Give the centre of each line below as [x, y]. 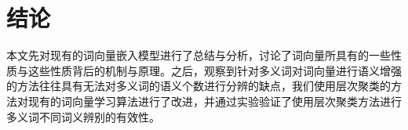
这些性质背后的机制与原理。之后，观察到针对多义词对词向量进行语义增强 [215, 70]
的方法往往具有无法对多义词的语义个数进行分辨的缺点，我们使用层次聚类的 [199, 86]
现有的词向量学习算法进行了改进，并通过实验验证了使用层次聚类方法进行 [215, 101]
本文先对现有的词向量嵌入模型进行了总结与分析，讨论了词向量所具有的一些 [199, 55]
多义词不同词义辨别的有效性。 [83, 116]
